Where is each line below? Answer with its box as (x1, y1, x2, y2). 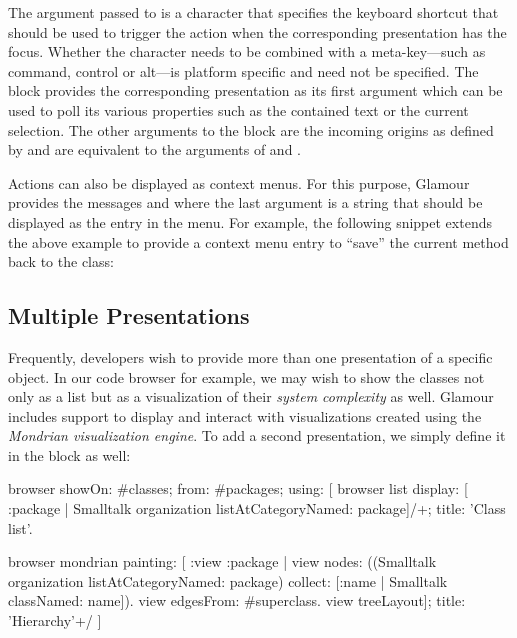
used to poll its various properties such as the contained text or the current (8, 99, 469, 120)
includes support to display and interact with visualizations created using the (8, 405, 482, 426)
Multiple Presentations (8, 300, 250, 331)
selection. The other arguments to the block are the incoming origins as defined (8, 119, 494, 140)
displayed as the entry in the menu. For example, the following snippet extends (8, 211, 492, 232)
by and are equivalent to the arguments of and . (8, 139, 301, 160)
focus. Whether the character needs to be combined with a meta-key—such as (8, 41, 486, 62)
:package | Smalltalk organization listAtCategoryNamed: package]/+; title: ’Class (8, 498, 506, 519)
